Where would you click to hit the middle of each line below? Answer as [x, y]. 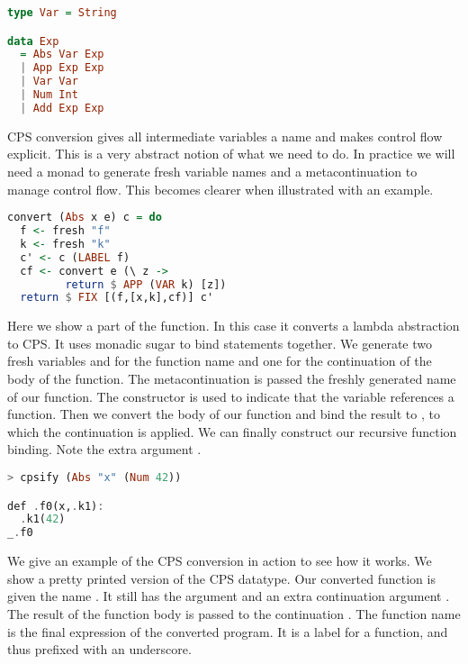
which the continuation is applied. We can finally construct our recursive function [232, 431]
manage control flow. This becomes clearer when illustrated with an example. [220, 189]
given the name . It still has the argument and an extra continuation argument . [229, 596]
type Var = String [62, 13]
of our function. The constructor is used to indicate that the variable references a [231, 396]
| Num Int [49, 95]
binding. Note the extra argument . [104, 449]
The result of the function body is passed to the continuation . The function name [234, 613]
